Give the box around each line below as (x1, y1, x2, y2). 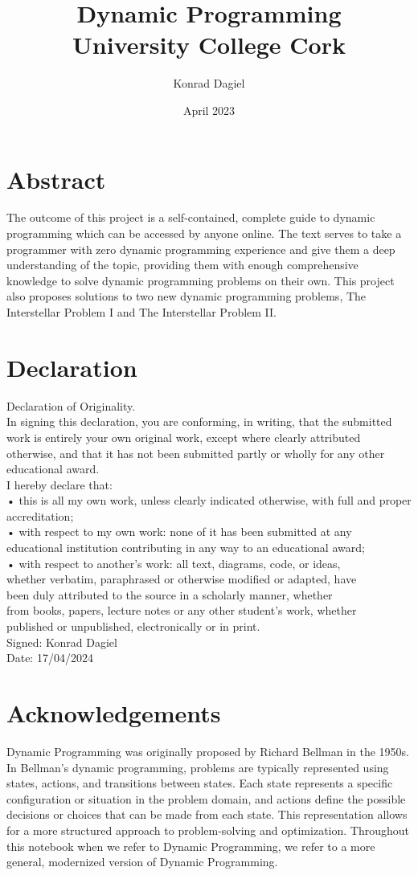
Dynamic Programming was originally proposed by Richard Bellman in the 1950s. (6, 742, 409, 759)
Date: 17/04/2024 (6, 649, 93, 666)
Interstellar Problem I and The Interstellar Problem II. (6, 304, 277, 320)
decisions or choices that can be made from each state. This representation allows (6, 806, 408, 823)
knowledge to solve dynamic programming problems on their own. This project (6, 272, 395, 288)
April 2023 (182, 101, 236, 118)
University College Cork (72, 28, 346, 61)
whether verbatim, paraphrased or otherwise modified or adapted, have (6, 570, 357, 587)
